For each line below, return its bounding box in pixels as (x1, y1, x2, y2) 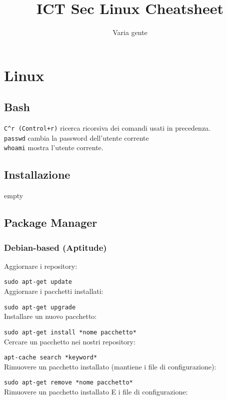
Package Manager (4, 215, 97, 230)
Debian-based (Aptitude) (4, 241, 107, 253)
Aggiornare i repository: (4, 260, 77, 271)
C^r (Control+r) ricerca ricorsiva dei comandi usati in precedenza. (4, 123, 210, 133)
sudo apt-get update (4, 278, 72, 286)
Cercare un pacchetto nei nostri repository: (4, 336, 135, 346)
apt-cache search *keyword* (4, 354, 97, 361)
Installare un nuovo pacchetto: (4, 311, 97, 321)
